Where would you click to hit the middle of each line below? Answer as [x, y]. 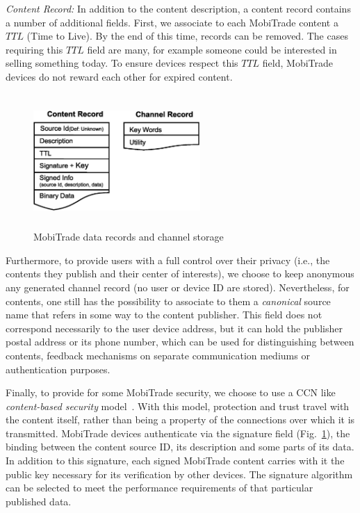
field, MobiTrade [297, 63]
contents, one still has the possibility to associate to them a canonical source [168, 301]
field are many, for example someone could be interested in [212, 49]
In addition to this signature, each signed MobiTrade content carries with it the [175, 461]
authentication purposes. [58, 369]
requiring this [34, 49]
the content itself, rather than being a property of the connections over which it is [180, 420]
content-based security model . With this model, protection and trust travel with [178, 406]
